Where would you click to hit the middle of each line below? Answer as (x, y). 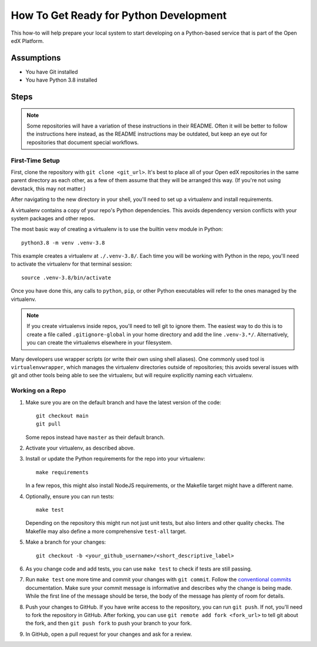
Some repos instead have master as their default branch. (95, 437)
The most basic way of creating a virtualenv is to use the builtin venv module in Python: (117, 229)
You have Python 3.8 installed (61, 80)
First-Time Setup (35, 160)
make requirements (63, 472)
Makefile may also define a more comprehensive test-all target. (106, 531)
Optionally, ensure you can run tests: (70, 496)
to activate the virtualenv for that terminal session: (71, 264)
